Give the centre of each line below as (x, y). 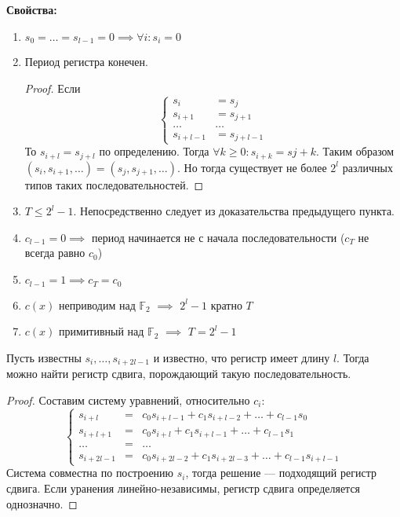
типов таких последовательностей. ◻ (114, 184)
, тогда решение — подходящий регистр (281, 473)
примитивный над (102, 331)
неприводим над (97, 304)
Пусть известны (44, 357)
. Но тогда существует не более (252, 167)
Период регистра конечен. (86, 62)
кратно (226, 304)
